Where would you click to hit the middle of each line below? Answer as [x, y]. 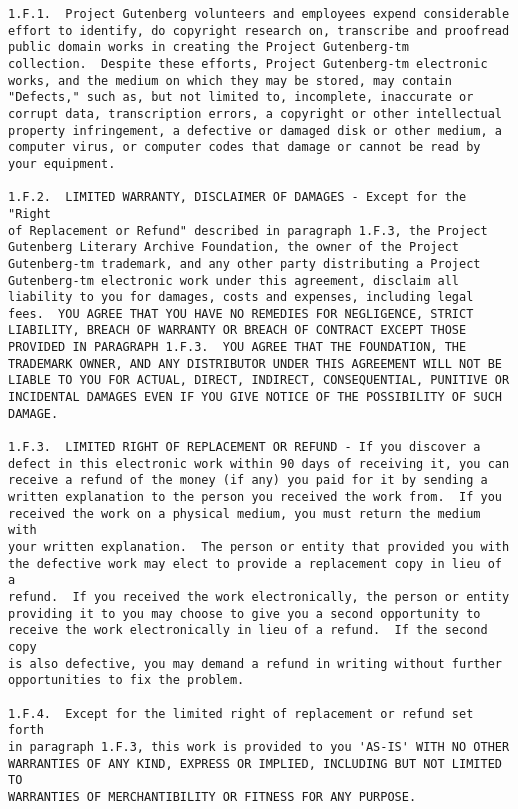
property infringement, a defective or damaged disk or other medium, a [255, 130]
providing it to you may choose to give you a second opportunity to [244, 613]
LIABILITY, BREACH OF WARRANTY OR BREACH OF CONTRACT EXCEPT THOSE [237, 330]
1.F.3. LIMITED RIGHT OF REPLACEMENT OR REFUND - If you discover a [244, 447]
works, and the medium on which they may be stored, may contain [230, 80]
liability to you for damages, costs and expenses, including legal [241, 297]
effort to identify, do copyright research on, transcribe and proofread [259, 30]
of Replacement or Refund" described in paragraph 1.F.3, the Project [248, 230]
